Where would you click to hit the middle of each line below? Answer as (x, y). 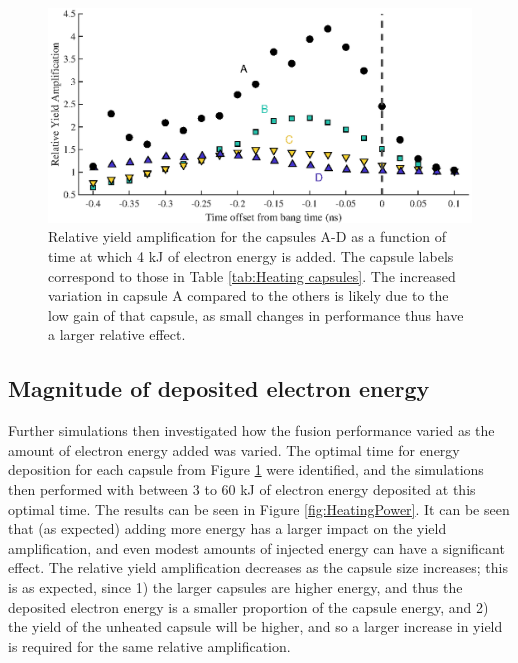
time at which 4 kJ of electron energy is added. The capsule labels (251, 256)
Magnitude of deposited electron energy (219, 388)
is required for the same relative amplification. (149, 645)
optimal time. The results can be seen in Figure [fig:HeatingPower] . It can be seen (259, 508)
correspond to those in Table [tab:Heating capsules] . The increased (252, 275)
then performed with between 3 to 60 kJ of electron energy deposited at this (242, 489)
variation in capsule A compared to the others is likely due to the (248, 295)
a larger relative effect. (117, 334)
